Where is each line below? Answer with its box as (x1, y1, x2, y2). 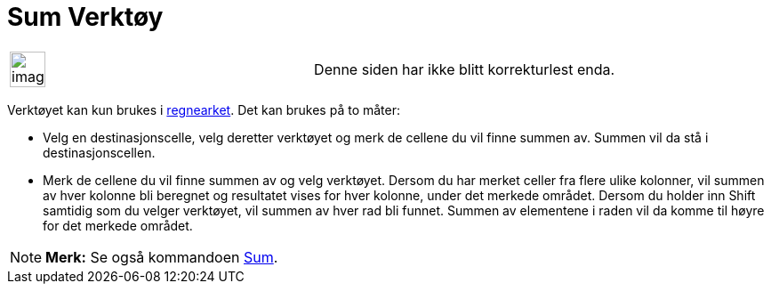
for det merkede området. (43, 217, 193, 233)
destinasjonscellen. (43, 144, 156, 160)
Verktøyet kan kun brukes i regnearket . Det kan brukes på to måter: (7, 101, 400, 117)
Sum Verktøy (7, 2, 164, 32)
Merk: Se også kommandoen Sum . (45, 247, 278, 266)
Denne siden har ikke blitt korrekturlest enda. (314, 60, 615, 78)
